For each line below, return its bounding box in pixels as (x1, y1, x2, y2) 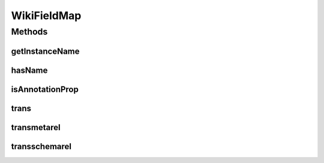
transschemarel (11, 141, 72, 152)
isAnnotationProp (11, 84, 79, 94)
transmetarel (11, 122, 61, 133)
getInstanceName (11, 46, 80, 56)
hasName (11, 65, 48, 75)
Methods (11, 26, 48, 37)
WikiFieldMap (11, 9, 82, 22)
